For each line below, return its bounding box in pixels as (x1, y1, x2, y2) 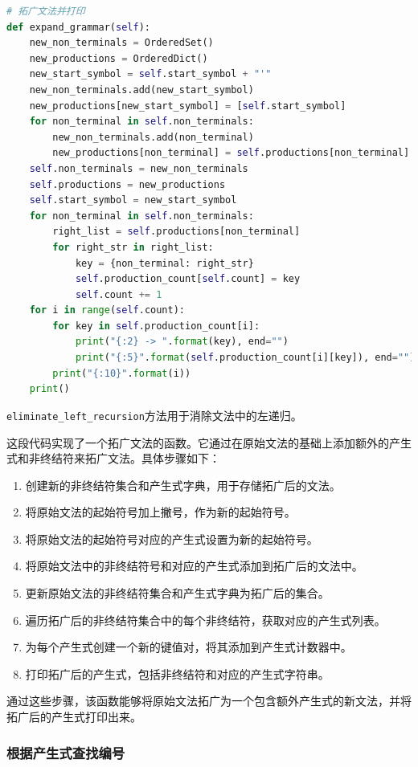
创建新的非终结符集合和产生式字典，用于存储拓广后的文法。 (25, 476, 341, 493)
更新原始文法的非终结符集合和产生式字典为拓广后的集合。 (25, 585, 330, 602)
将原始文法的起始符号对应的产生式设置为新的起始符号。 (25, 530, 318, 547)
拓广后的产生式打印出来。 (6, 708, 141, 725)
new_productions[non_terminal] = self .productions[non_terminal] (52, 147, 410, 159)
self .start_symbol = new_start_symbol (29, 194, 237, 206)
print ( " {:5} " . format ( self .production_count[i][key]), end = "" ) (75, 352, 416, 364)
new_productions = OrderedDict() (29, 52, 208, 64)
